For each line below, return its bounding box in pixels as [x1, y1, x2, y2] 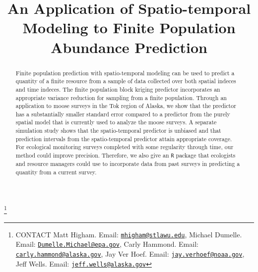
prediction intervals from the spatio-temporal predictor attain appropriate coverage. [15, 134, 232, 143]
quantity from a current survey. [15, 167, 97, 176]
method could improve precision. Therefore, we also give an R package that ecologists [15, 151, 236, 160]
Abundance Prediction [51, 37, 207, 57]
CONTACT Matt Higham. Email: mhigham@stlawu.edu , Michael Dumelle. [15, 229, 242, 239]
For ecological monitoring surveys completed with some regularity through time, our [15, 143, 234, 151]
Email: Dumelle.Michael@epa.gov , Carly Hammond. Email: [15, 239, 198, 249]
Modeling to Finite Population [22, 17, 236, 38]
